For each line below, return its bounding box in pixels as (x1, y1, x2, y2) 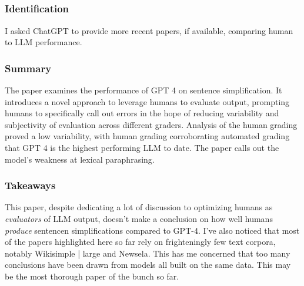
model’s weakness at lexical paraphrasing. (5, 153, 155, 165)
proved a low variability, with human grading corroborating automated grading (5, 130, 290, 142)
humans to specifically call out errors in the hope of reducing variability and (5, 107, 279, 119)
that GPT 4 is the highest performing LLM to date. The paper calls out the (5, 142, 279, 154)
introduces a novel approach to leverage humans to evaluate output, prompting (5, 95, 290, 107)
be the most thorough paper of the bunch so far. (5, 270, 179, 282)
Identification (5, 1, 69, 16)
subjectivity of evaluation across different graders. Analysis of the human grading (5, 118, 298, 130)
